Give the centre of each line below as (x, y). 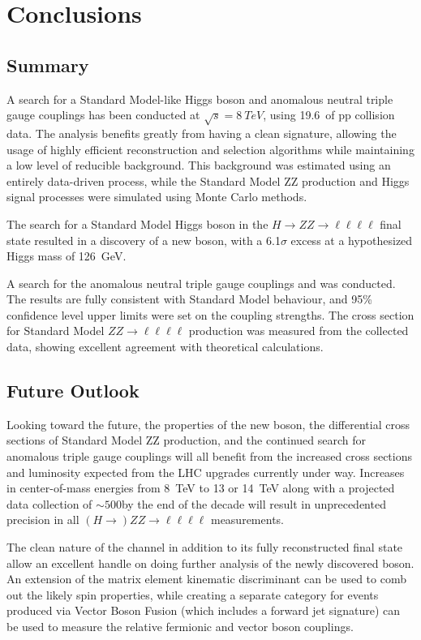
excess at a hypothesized (352, 240)
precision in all (43, 520)
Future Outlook (73, 391)
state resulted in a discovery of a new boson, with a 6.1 (144, 240)
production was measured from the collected (299, 331)
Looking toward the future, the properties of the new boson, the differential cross (208, 424)
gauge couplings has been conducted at (103, 115)
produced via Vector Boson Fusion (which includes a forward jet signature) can (204, 610)
